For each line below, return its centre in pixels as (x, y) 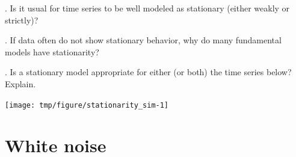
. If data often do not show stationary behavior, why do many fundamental (143, 40)
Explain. (20, 83)
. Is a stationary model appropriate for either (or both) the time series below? (148, 72)
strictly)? (22, 20)
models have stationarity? (52, 51)
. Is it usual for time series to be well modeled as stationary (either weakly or (147, 8)
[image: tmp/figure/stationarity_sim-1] (87, 105)
